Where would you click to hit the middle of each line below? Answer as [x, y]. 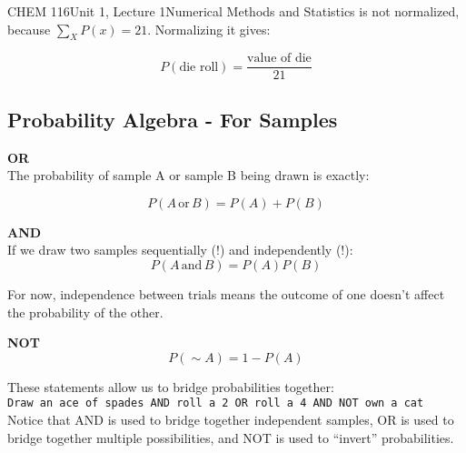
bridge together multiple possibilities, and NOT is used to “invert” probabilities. [231, 437]
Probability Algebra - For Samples [173, 119]
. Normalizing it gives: [209, 29]
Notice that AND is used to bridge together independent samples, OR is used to [231, 420]
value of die [279, 59]
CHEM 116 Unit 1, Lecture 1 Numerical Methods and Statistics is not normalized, [233, 11]
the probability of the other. [85, 312]
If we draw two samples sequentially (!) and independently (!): [180, 250]
